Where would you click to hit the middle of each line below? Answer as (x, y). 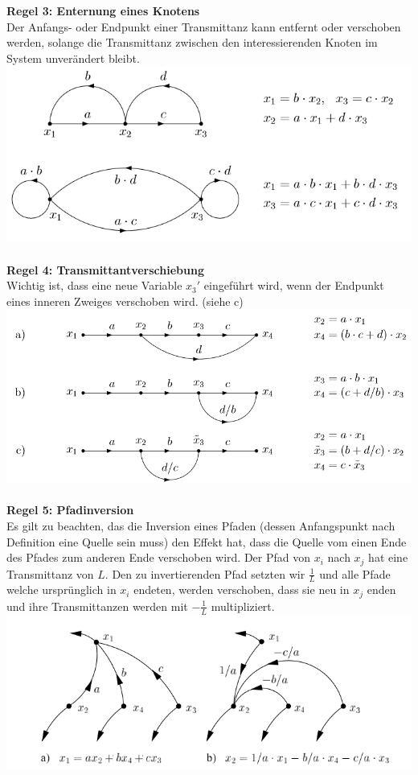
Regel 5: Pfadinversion (70, 510)
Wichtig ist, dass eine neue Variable (94, 285)
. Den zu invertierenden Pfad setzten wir (205, 573)
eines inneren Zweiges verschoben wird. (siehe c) (125, 301)
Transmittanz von (50, 573)
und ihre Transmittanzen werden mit (97, 606)
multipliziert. (243, 606)
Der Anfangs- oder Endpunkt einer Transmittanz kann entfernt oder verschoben (204, 26)
